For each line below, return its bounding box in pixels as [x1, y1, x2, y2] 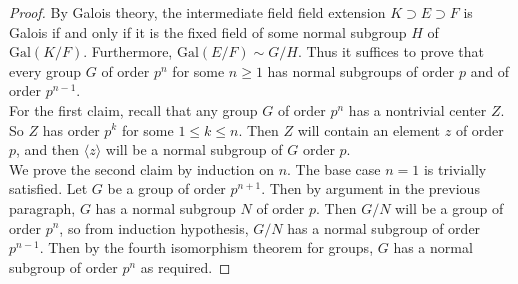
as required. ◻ [140, 256, 231, 277]
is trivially [423, 158, 487, 179]
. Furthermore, [83, 41, 173, 62]
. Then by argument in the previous [261, 178, 480, 199]
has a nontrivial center [348, 99, 487, 120]
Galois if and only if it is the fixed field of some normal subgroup [9, 21, 407, 42]
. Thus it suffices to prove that [297, 41, 485, 62]
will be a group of [395, 197, 504, 218]
